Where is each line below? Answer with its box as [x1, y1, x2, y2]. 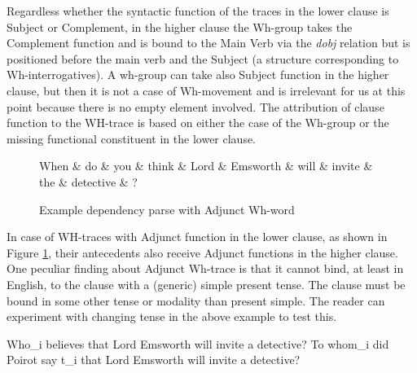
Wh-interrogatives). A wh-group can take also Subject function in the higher [7, 66, 389, 83]
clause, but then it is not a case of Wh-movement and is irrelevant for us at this [7, 81, 406, 99]
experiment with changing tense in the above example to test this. [7, 308, 337, 325]
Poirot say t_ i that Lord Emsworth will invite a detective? [7, 351, 301, 368]
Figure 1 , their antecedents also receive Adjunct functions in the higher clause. [7, 244, 398, 261]
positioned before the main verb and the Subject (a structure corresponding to [7, 50, 399, 67]
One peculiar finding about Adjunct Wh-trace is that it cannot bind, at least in [7, 260, 404, 277]
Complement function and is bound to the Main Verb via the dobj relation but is [7, 34, 410, 51]
